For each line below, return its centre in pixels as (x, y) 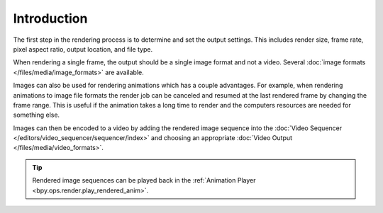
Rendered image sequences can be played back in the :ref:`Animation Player (144, 180)
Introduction (50, 18)
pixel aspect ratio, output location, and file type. (83, 49)
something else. (37, 115)
